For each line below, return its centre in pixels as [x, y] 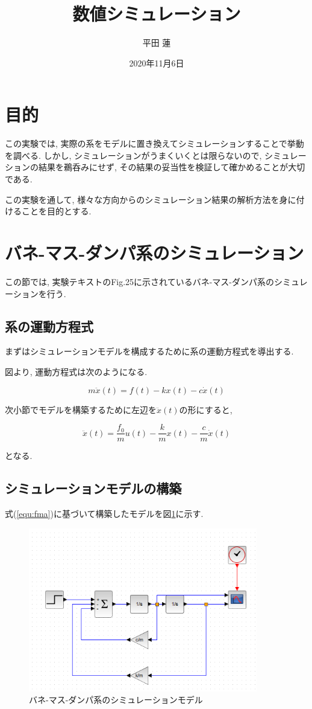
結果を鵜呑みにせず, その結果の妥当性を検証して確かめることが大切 [172, 167]
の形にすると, [206, 409]
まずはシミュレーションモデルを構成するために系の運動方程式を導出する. [149, 351]
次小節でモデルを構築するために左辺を [81, 409]
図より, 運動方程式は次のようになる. [76, 371]
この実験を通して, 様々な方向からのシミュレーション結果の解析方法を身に [151, 199]
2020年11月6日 [157, 63]
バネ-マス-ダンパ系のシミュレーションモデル [116, 700]
